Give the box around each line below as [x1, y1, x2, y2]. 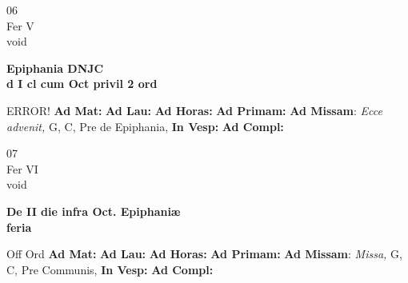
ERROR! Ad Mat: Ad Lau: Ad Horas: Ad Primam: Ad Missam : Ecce [6, 102, 382, 118]
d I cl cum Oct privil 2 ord [6, 75, 158, 92]
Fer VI [6, 160, 38, 177]
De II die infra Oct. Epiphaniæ [6, 202, 181, 219]
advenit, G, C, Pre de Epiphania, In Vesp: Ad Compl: [6, 118, 284, 134]
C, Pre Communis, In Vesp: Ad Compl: [6, 261, 214, 277]
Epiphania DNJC [6, 59, 104, 76]
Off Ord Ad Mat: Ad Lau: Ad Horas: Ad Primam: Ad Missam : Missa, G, [6, 245, 402, 262]
